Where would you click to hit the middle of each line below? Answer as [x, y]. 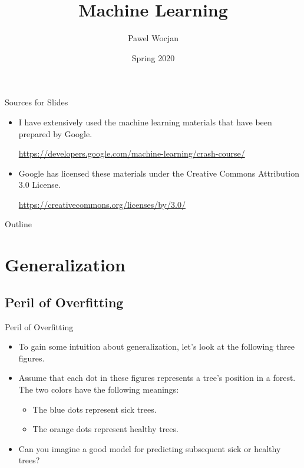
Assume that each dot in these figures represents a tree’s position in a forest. [157, 378]
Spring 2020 [153, 57]
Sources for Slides [37, 102]
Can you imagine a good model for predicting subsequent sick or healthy [150, 448]
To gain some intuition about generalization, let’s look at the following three [156, 346]
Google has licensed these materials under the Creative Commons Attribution [159, 173]
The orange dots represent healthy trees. [105, 429]
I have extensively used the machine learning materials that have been [145, 122]
